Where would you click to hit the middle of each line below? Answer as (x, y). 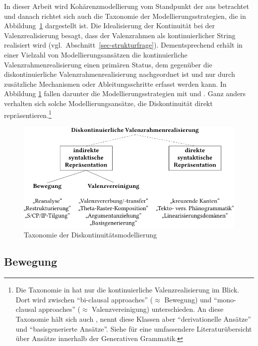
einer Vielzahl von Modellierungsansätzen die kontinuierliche (96, 54)
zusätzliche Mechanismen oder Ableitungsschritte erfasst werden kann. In (115, 84)
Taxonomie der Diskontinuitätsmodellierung (91, 235)
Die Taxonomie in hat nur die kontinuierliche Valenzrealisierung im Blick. (127, 290)
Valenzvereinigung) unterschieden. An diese (158, 309)
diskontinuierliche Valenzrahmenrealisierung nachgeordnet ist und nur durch (120, 74)
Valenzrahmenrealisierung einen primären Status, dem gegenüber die (108, 64)
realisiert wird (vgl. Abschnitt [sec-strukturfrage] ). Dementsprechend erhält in (123, 45)
